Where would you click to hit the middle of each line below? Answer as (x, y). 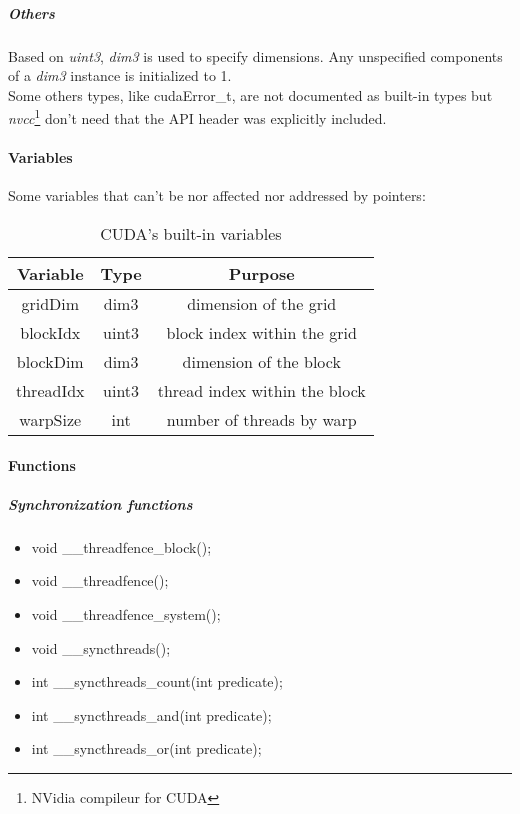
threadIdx (50, 390)
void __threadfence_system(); (126, 613)
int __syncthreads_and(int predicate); (151, 714)
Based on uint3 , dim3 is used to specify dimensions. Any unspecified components (255, 55)
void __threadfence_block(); (121, 546)
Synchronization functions (100, 503)
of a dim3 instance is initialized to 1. (120, 75)
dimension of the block (261, 361)
